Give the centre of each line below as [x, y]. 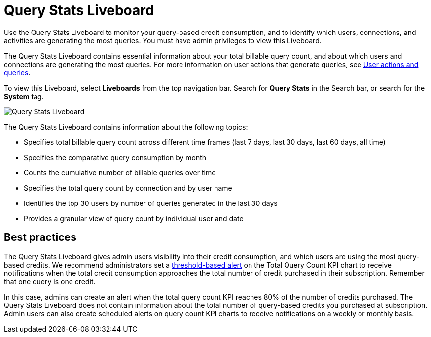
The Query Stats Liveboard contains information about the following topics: [126, 127]
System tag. [24, 96]
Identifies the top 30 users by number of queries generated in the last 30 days [151, 203]
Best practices [40, 237]
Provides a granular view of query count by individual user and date [134, 218]
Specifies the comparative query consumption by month [115, 157]
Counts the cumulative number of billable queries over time [120, 172]
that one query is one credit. [50, 281]
